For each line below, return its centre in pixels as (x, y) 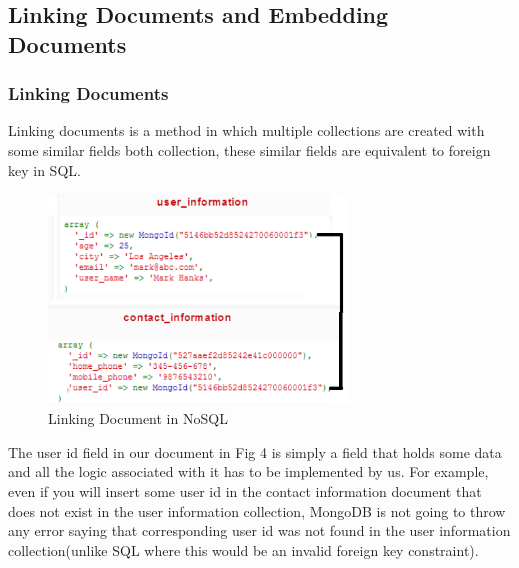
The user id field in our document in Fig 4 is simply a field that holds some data (255, 451)
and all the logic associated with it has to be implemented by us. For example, (248, 471)
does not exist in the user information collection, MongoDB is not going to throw (257, 510)
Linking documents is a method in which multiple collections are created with (246, 130)
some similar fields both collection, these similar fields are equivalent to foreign (249, 149)
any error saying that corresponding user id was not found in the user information (259, 530)
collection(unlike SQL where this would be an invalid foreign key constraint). (243, 549)
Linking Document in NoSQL (138, 418)
